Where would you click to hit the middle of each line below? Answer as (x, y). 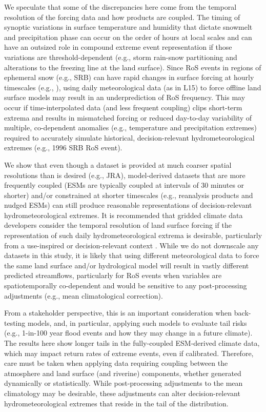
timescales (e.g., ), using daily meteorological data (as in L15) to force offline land (133, 87)
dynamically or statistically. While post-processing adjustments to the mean (124, 383)
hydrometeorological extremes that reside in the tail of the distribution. (116, 403)
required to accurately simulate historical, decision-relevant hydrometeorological (129, 137)
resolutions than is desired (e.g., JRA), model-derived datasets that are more (125, 175)
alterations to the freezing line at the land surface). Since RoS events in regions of (133, 67)
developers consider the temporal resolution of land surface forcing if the (118, 225)
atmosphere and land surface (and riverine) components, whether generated (123, 373)
